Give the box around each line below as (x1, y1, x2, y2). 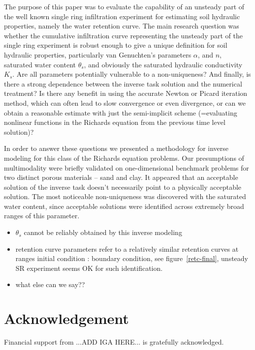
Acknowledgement (4, 308, 129, 328)
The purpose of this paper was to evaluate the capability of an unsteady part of (4, 1, 245, 11)
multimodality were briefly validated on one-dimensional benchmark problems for (4, 162, 249, 173)
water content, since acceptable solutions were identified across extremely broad (4, 201, 244, 211)
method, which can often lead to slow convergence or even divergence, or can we (4, 97, 246, 108)
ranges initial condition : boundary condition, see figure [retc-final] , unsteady (15, 253, 249, 263)
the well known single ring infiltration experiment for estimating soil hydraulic (4, 11, 240, 21)
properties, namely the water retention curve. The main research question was (4, 21, 239, 31)
